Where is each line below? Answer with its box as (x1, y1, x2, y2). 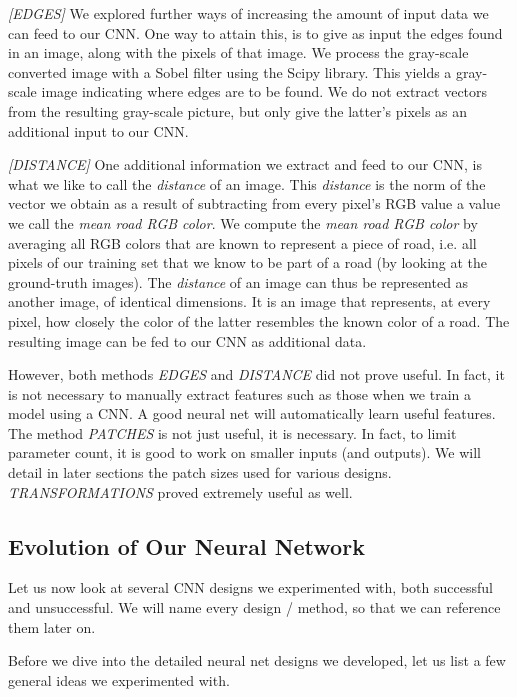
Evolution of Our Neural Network (8, 530, 365, 561)
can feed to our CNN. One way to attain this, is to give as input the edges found (8, 22, 503, 43)
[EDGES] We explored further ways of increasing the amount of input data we (8, 3, 489, 23)
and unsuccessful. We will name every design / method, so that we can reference (8, 597, 501, 618)
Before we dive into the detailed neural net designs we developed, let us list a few (8, 650, 506, 671)
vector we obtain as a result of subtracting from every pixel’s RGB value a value (8, 193, 501, 214)
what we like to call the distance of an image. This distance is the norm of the (8, 173, 486, 194)
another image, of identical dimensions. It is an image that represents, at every (8, 291, 491, 312)
